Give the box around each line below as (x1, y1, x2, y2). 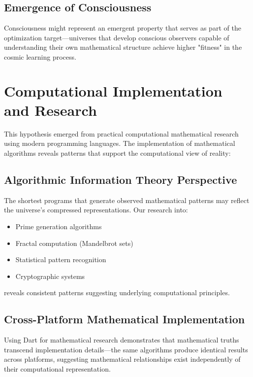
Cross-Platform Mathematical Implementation (4, 311, 245, 327)
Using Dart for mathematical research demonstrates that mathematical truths (4, 335, 239, 345)
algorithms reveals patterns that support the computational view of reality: (4, 148, 231, 158)
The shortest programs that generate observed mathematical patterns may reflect (4, 195, 250, 205)
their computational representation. (4, 364, 111, 374)
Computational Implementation (4, 80, 222, 101)
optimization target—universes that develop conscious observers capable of (4, 32, 229, 42)
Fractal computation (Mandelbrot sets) (15, 238, 133, 248)
